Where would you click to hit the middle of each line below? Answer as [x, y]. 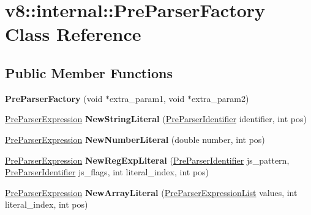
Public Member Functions [89, 72]
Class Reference [73, 34]
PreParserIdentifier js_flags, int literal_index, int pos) [107, 172]
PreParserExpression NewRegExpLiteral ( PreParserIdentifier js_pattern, [147, 160]
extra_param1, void [147, 98]
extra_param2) [220, 98]
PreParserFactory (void [54, 98]
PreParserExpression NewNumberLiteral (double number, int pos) [135, 139]
